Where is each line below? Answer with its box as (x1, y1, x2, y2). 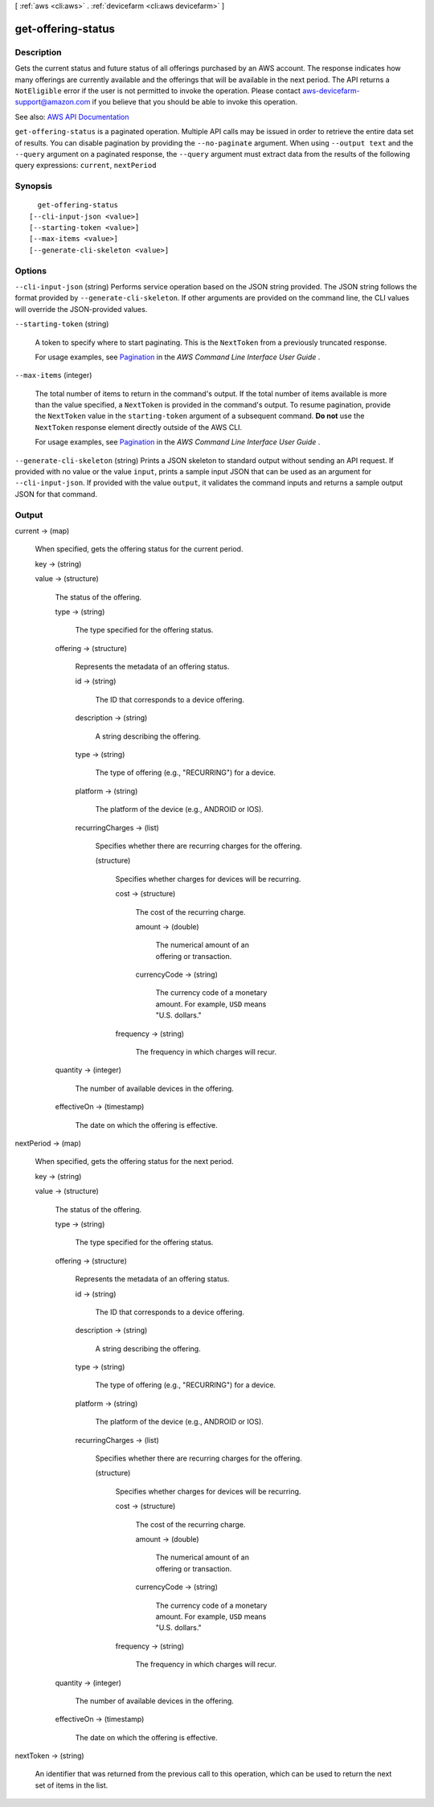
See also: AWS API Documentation (14, 112, 129, 121)
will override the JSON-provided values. (14, 304, 148, 313)
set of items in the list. (35, 1780, 108, 1790)
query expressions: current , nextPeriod (14, 161, 157, 170)
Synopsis (14, 181, 52, 192)
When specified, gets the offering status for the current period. (35, 544, 244, 554)
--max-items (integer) (14, 371, 92, 380)
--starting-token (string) (14, 319, 109, 329)
